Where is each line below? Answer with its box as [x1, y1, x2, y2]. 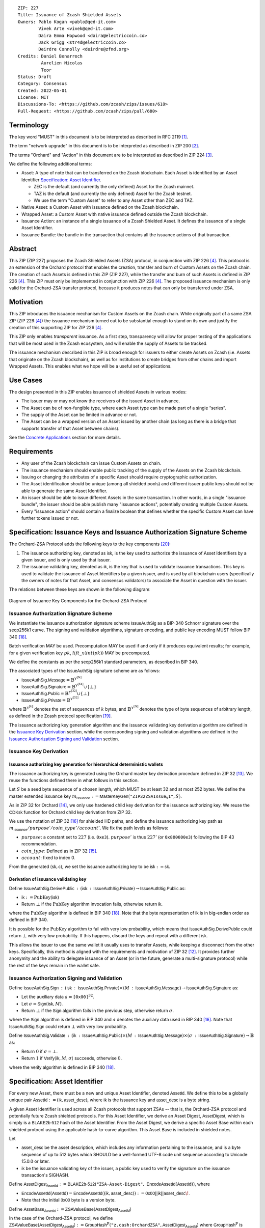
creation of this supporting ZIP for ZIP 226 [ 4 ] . [9, 325, 103, 330]
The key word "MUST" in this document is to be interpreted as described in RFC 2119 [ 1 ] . [9, 134, 188, 140]
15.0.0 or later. [21, 1158, 50, 1164]
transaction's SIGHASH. [21, 1172, 70, 1178]
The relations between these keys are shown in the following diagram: [9, 586, 151, 592]
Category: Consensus [18, 81, 67, 86]
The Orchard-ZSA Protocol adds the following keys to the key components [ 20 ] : [9, 541, 171, 547]
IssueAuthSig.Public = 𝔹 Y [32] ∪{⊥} [21, 689, 90, 697]
